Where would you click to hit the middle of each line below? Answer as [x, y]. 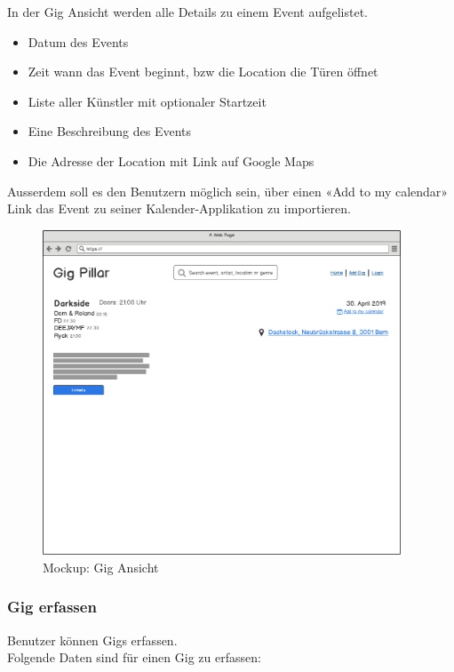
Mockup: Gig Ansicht [101, 567]
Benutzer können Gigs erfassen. [92, 640]
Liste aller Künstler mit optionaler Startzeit [147, 101]
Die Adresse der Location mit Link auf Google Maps [171, 160]
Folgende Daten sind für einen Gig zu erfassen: [134, 657]
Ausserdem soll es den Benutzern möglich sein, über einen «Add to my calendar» [228, 191]
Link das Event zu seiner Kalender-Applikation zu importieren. [179, 208]
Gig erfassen [52, 607]
